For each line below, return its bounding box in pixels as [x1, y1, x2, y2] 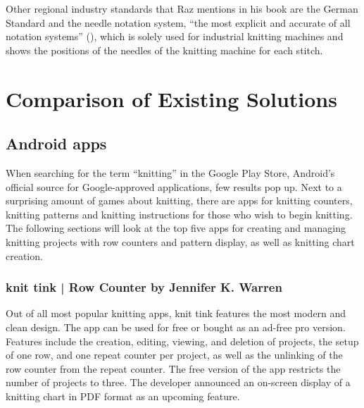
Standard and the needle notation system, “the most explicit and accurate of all [6, 15, 351, 30]
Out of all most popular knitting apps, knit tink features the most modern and [6, 306, 346, 321]
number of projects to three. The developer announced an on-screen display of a [6, 375, 351, 390]
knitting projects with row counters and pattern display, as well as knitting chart [6, 234, 355, 249]
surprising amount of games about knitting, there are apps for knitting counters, [6, 193, 353, 208]
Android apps [6, 132, 107, 154]
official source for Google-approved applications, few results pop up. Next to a [6, 179, 342, 194]
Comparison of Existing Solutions [6, 84, 337, 113]
